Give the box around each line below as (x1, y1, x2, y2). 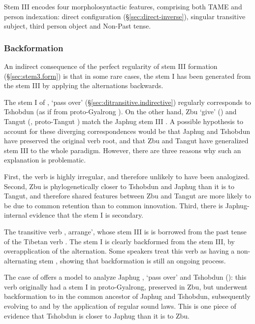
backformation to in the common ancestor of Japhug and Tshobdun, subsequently (4, 291, 251, 301)
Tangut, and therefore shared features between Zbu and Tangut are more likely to (4, 191, 252, 201)
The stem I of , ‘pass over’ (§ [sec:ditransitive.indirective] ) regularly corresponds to (4, 97, 251, 107)
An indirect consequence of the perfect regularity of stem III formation (4, 61, 218, 71)
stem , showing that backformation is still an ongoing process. (39, 255, 226, 265)
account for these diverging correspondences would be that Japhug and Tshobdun (4, 126, 251, 136)
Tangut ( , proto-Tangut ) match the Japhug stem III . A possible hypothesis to (4, 116, 243, 126)
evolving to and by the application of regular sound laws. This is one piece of (4, 301, 236, 311)
